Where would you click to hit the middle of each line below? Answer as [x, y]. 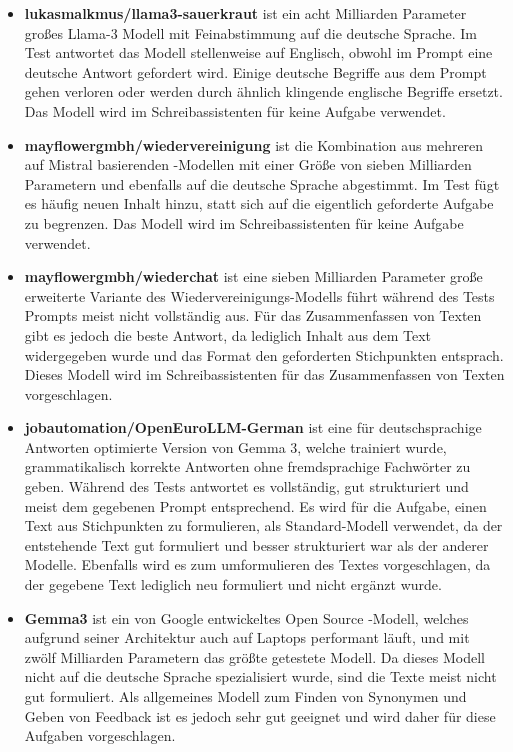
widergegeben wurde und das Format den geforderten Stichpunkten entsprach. [264, 354]
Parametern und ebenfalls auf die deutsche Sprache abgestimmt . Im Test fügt [262, 183]
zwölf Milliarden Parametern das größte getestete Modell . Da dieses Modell [254, 656]
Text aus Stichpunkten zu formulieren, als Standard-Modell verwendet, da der [263, 525]
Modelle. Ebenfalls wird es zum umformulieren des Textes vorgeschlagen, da [257, 564]
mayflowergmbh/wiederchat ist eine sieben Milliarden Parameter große [253, 276]
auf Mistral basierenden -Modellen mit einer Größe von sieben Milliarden [248, 164]
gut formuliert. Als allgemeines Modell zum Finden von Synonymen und [245, 696]
